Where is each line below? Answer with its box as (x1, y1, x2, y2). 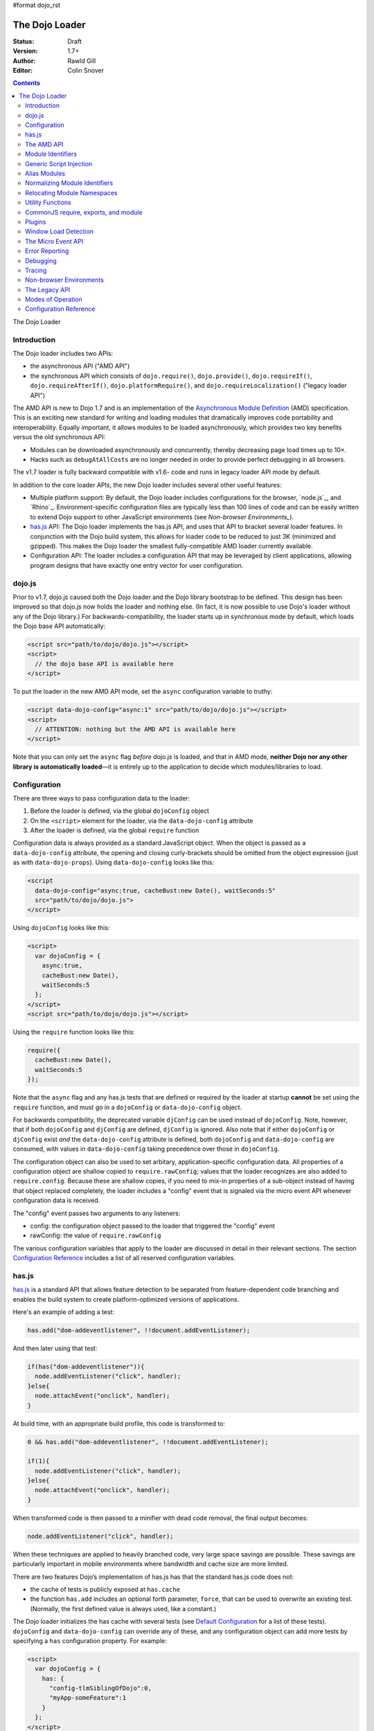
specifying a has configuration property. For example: (12, 1636, 167, 1644)
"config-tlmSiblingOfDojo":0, (49, 1685, 152, 1692)
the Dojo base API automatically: (12, 622, 106, 630)
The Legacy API (25, 285, 71, 294)
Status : (12, 37, 35, 45)
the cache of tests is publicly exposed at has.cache (30, 1585, 180, 1593)
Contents (12, 79, 41, 87)
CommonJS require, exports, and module (25, 208, 143, 216)
